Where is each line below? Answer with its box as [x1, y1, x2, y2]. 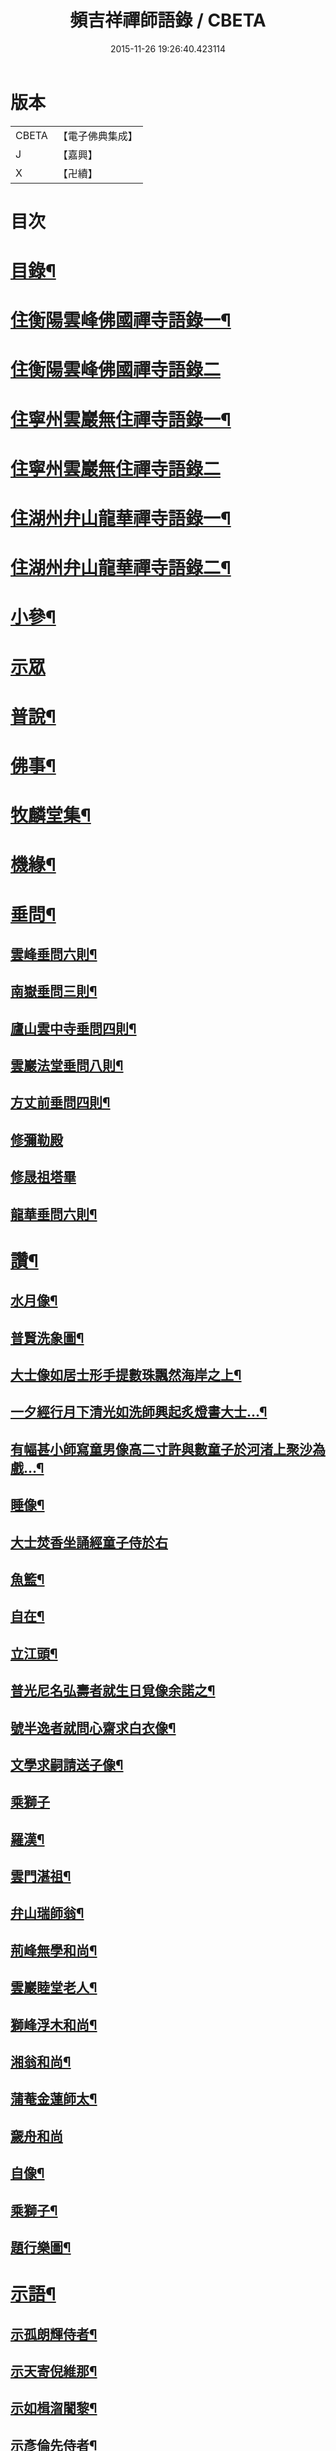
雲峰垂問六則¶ [10, 946, 98, 963]
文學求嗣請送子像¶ [10, 1756, 124, 1773]
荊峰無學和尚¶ [10, 1942, 98, 1959]
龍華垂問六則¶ [10, 1206, 98, 1223]
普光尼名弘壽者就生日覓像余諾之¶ [10, 1682, 216, 1700]
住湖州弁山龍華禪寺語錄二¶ [10, 557, 232, 580]
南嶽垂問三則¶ [10, 983, 98, 1000]
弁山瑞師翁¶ [10, 1905, 85, 1922]
